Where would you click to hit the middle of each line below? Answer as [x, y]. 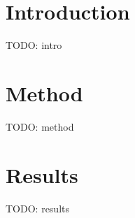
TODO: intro [34, 45]
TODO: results [37, 208]
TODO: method [40, 126]
